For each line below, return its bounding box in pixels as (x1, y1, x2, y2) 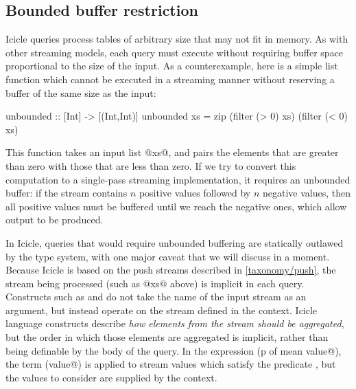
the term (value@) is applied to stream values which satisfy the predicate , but (5, 357, 336, 371)
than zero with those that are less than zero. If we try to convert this (5, 158, 296, 173)
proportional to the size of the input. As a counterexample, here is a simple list (5, 58, 338, 73)
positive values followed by (139, 186, 251, 200)
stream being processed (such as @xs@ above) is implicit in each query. (5, 276, 305, 290)
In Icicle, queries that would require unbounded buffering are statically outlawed (5, 235, 344, 249)
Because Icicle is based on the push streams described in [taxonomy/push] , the (5, 263, 336, 277)
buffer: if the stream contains (5, 186, 128, 200)
